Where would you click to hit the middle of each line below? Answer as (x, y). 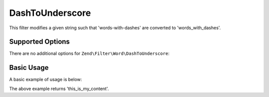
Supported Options (39, 42)
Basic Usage (29, 68)
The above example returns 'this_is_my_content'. (59, 89)
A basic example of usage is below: (46, 80)
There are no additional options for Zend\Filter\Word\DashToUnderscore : (89, 53)
